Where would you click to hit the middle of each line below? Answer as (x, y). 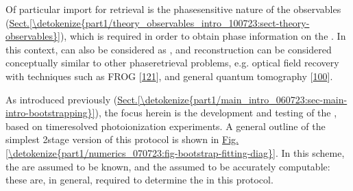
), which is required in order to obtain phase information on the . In (203, 36)
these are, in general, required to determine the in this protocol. (139, 180)
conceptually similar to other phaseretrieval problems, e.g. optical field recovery (172, 63)
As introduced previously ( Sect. (72, 99)
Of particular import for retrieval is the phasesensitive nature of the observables (173, 9)
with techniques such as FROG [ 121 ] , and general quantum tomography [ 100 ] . (169, 76)
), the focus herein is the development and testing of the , (216, 113)
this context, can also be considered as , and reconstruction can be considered (169, 49)
